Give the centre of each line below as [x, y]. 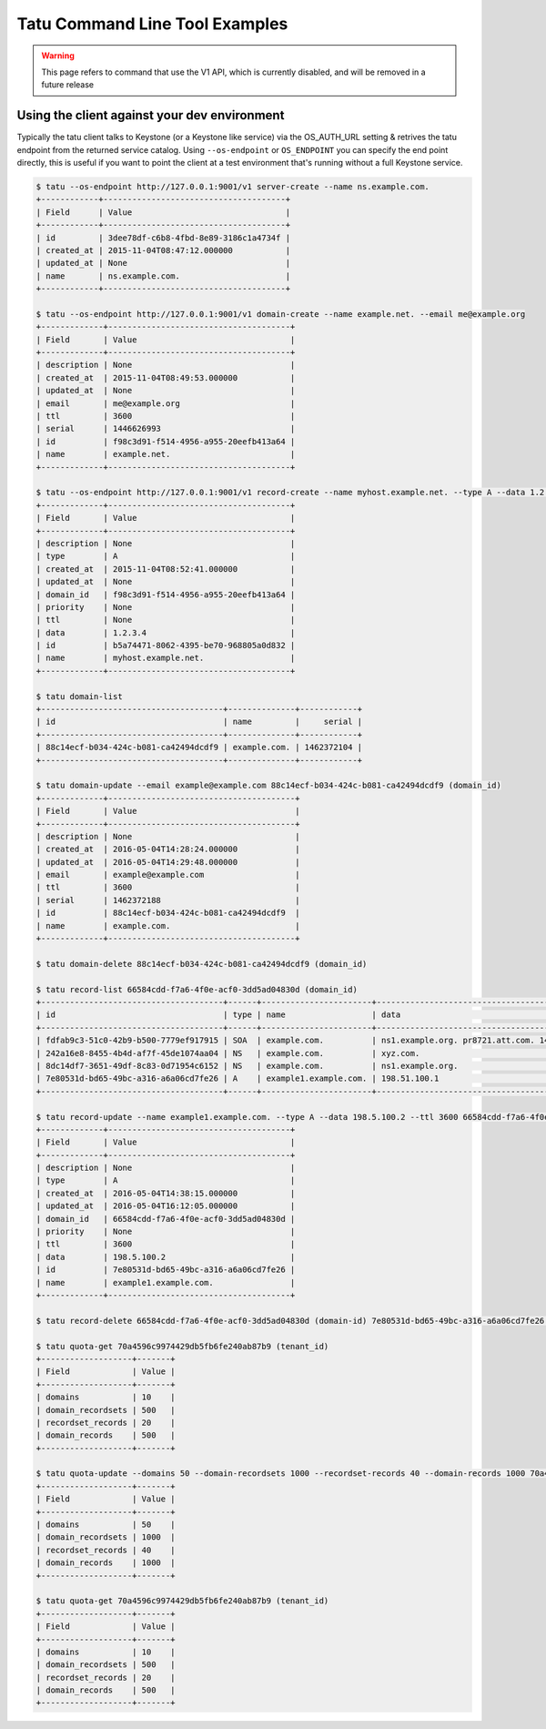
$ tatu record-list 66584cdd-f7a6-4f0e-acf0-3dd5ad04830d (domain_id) [197, 989]
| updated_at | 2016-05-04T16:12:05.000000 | [166, 1206]
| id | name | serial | [199, 722]
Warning [58, 56]
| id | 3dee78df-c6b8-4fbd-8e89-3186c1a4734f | [163, 238]
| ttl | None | [166, 620]
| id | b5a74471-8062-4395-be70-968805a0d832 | [166, 646]
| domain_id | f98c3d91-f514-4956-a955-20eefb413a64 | [166, 595]
